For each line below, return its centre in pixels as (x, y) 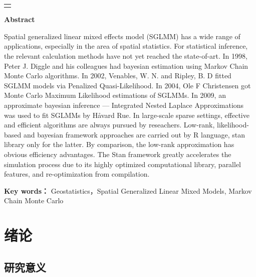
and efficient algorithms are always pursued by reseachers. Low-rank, (109, 125)
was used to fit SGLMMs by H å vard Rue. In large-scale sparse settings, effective (127, 115)
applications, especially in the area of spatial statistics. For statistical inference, (126, 46)
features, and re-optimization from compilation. (77, 174)
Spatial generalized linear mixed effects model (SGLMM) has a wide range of (122, 36)
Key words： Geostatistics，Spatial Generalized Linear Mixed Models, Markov (128, 190)
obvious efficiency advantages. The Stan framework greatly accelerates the (118, 154)
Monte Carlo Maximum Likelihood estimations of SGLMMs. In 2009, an (115, 95)
